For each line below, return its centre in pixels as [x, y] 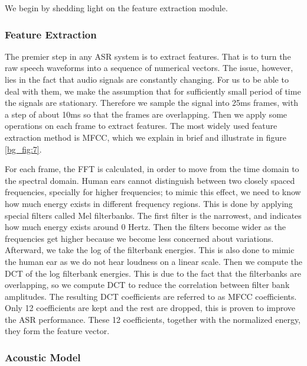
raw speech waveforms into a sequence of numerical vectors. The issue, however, [149, 68]
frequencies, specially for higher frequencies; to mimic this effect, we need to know [153, 192]
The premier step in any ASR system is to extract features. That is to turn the [148, 56]
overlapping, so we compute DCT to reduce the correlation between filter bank [147, 285]
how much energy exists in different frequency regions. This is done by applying [149, 203]
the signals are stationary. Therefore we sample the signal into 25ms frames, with [151, 103]
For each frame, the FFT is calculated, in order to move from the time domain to [152, 169]
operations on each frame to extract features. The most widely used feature [141, 126]
